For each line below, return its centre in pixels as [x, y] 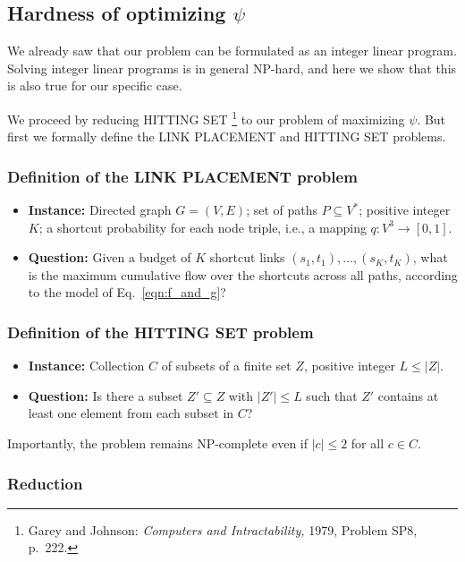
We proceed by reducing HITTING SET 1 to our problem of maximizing [206, 117]
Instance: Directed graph [100, 210]
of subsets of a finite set [226, 366]
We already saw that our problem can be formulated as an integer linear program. [232, 51]
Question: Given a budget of [110, 257]
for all [368, 443]
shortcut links [247, 257]
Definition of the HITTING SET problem [161, 332]
